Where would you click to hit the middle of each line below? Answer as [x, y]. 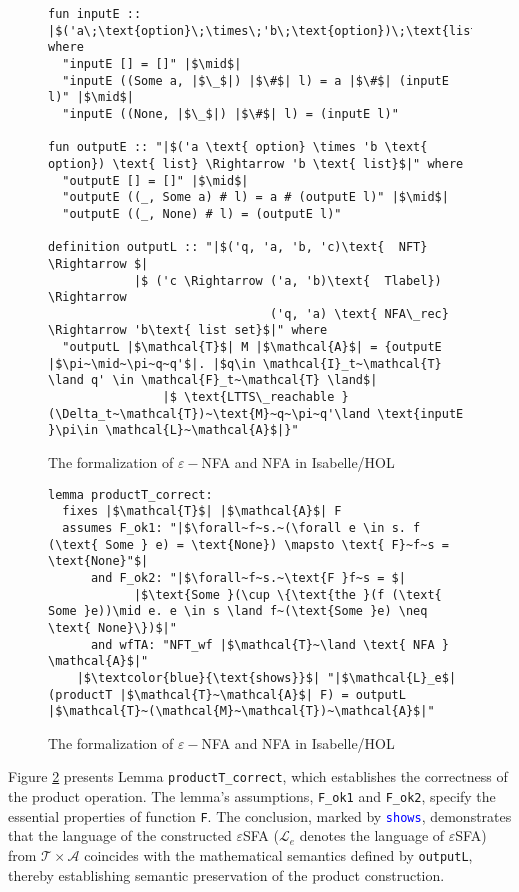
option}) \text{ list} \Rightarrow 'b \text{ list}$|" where [256, 163]
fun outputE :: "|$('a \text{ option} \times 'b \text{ [238, 147]
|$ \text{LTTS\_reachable [248, 397]
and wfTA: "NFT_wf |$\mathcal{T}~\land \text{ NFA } [269, 644]
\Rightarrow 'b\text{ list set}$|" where [188, 330]
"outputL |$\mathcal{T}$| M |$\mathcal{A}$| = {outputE [252, 347]
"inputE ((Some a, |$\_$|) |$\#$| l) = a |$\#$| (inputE [255, 80]
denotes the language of [372, 835]
